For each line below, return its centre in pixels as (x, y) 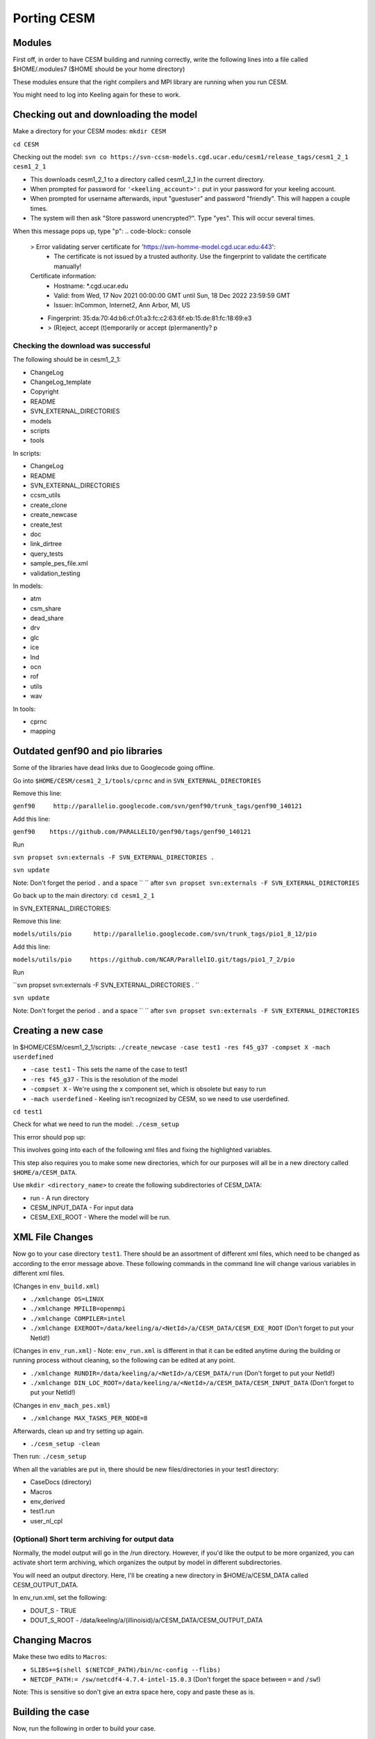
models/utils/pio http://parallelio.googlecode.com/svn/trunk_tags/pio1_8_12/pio (165, 934)
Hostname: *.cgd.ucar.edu (91, 286)
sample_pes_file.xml (59, 563)
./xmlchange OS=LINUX (67, 1299)
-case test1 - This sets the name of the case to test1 (109, 1069)
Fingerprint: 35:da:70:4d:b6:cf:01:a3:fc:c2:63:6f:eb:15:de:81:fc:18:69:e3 (150, 318)
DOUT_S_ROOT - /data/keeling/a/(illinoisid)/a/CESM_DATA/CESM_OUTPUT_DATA (147, 1620)
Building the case (51, 1712)
